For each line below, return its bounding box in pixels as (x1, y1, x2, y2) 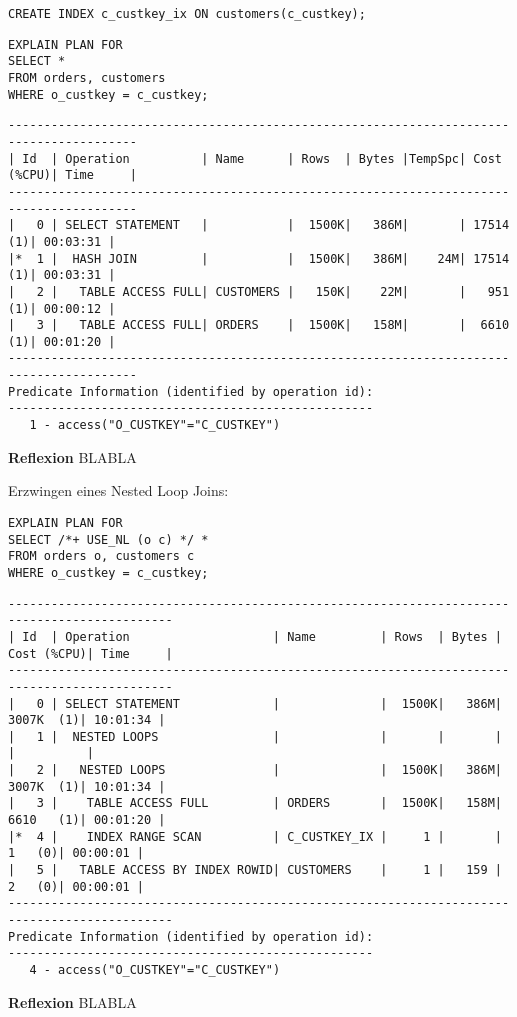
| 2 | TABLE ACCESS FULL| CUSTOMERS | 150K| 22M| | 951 (8, 284, 510, 299)
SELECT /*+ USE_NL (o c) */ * (8, 532, 209, 547)
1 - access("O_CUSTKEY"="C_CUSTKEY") (29, 418, 281, 433)
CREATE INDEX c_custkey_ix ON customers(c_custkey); (8, 7, 366, 21)
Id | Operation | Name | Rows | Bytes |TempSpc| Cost (22, 151, 502, 166)
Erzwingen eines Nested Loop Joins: (8, 480, 229, 501)
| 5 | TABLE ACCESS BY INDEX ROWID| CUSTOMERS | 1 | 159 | (8, 863, 502, 878)
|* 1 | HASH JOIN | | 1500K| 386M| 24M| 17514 (8, 251, 510, 266)
